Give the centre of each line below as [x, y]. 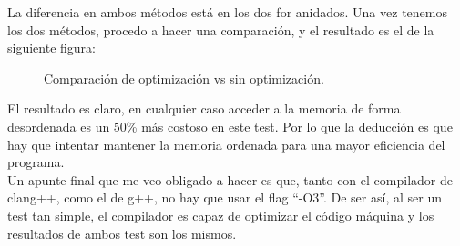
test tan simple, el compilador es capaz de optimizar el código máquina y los [221, 215]
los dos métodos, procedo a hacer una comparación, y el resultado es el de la [221, 30]
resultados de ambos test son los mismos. [122, 233]
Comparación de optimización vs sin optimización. [184, 78]
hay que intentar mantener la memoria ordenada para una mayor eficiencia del [226, 144]
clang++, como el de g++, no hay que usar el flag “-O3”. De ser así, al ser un [225, 197]
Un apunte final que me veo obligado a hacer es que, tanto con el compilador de [230, 179]
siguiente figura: [51, 48]
